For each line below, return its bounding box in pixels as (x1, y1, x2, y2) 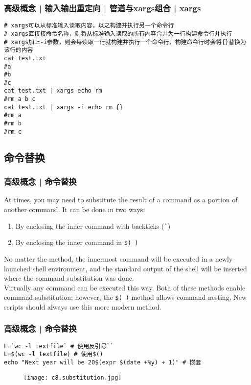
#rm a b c (4, 96, 36, 103)
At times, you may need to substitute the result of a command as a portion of (4, 194, 238, 205)
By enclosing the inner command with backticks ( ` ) (15, 220, 171, 231)
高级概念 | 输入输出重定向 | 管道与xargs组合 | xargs (4, 1, 201, 14)
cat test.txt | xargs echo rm (4, 87, 102, 95)
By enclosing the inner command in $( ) (15, 237, 138, 247)
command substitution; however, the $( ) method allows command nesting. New (4, 292, 247, 302)
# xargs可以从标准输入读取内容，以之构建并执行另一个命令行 (4, 22, 174, 29)
